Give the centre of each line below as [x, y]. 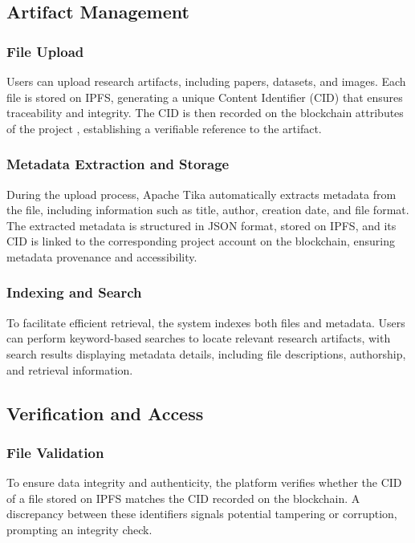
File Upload [45, 51]
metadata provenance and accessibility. [102, 256]
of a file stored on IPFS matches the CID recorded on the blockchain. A [183, 498]
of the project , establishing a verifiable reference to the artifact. [164, 128]
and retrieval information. [70, 369]
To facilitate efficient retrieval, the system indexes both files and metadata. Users [206, 322]
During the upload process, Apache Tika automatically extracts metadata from [201, 194]
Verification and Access [105, 413]
